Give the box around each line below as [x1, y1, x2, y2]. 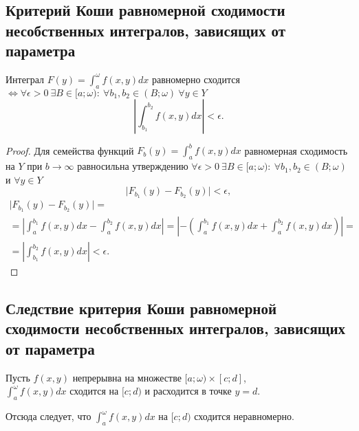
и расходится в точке [144, 384, 232, 398]
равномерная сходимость [244, 143, 348, 157]
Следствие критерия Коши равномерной [6, 298, 277, 319]
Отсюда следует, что [6, 409, 91, 423]
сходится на [69, 384, 119, 398]
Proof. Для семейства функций [6, 143, 134, 157]
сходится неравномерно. [194, 409, 294, 423]
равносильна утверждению [77, 159, 188, 173]
